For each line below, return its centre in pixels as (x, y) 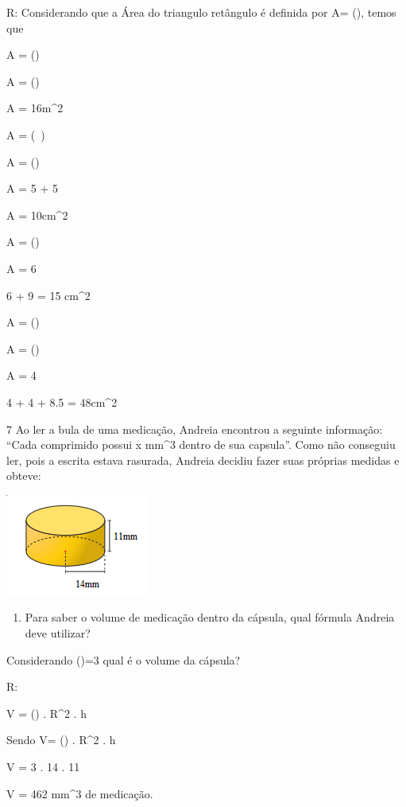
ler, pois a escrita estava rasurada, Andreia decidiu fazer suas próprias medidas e (203, 460)
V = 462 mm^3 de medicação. (80, 793)
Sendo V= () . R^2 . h (61, 740)
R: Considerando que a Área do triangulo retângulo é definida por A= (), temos (201, 12)
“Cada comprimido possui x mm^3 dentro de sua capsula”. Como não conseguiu (201, 444)
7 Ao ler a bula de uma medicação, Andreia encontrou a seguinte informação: (195, 429)
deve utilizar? (58, 633)
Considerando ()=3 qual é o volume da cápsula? (124, 659)
